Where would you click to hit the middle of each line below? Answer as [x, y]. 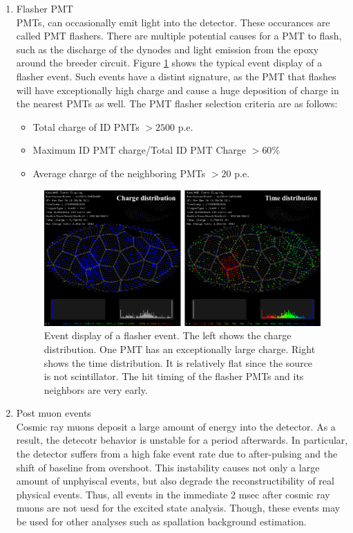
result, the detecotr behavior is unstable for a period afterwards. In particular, [182, 440]
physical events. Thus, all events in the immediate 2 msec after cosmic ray [173, 494]
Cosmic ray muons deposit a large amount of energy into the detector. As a [176, 426]
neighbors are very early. [96, 389]
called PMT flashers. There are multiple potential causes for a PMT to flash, [179, 36]
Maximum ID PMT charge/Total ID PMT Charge [140, 150]
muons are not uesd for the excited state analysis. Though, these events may [178, 508]
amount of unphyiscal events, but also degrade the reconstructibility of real [175, 481]
